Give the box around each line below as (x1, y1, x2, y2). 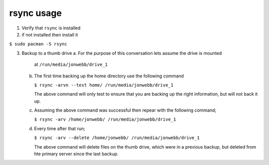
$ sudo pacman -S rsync (9, 41, 67, 47)
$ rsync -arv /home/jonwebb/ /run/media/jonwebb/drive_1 (34, 117, 176, 122)
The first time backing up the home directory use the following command (34, 73, 184, 79)
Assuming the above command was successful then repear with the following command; (34, 107, 217, 113)
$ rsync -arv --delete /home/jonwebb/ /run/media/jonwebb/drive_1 (34, 135, 200, 141)
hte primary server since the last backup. (34, 151, 119, 157)
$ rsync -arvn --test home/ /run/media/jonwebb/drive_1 (34, 82, 174, 88)
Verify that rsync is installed (21, 25, 81, 31)
